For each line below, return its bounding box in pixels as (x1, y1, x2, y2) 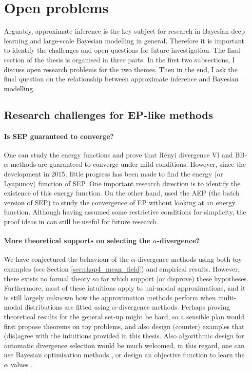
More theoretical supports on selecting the (4, 235, 150, 246)
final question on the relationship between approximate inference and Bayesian (4, 74, 239, 84)
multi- (218, 292, 236, 302)
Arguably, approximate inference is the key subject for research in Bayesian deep (4, 26, 245, 36)
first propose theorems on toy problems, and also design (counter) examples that (4, 321, 245, 331)
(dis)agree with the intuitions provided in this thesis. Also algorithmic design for (4, 331, 244, 341)
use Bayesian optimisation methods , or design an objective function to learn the (4, 350, 245, 360)
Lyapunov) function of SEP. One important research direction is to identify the (4, 178, 241, 188)
